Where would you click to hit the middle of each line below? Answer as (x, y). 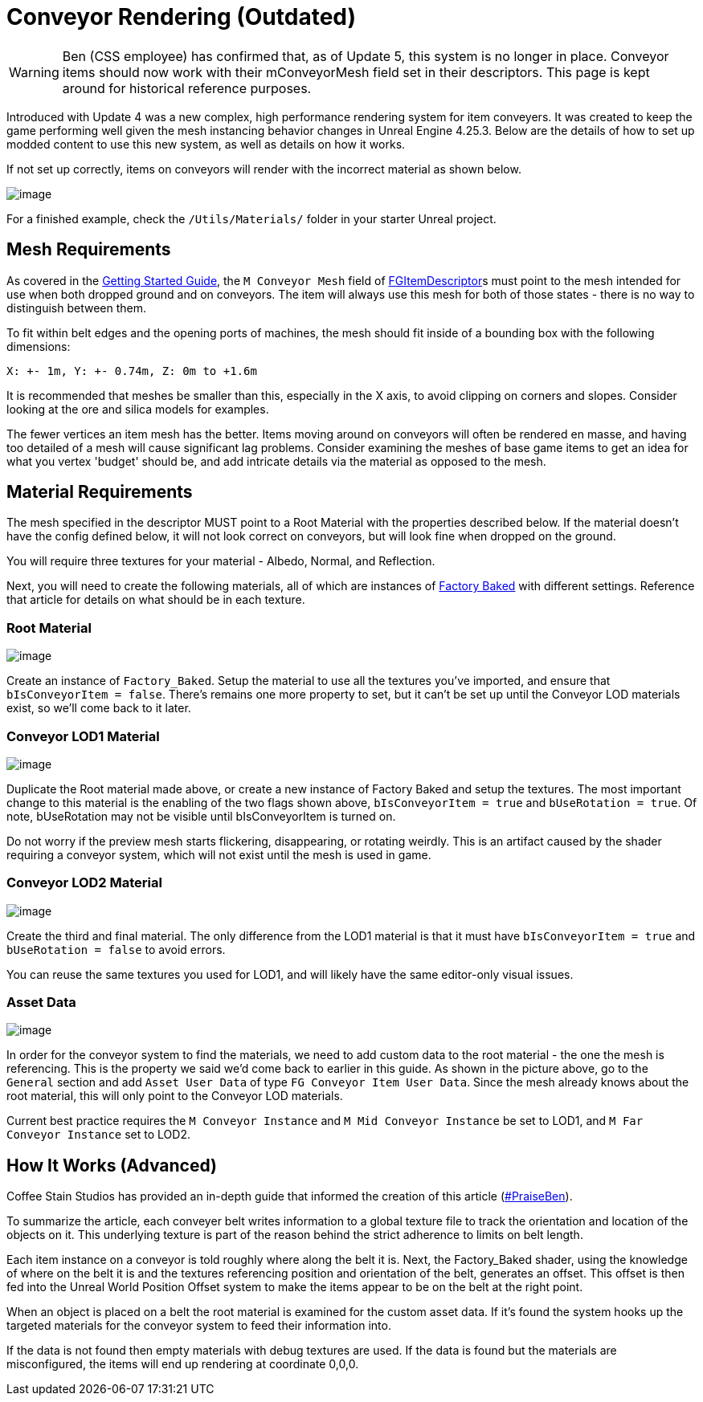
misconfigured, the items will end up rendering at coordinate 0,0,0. (183, 1364)
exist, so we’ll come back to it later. (99, 708)
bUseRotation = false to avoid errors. (116, 949)
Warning (34, 72)
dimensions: (39, 346)
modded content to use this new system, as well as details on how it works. (206, 144)
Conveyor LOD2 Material (84, 883)
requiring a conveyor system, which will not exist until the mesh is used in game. (219, 854)
